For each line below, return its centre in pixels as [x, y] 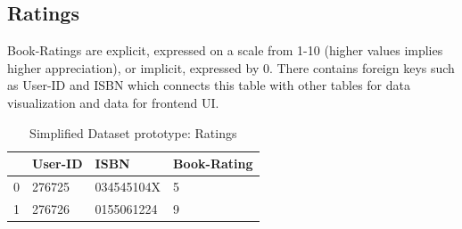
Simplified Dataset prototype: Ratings [133, 132]
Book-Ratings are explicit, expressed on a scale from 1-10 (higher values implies [225, 50]
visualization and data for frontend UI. [113, 102]
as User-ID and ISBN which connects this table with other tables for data [209, 85]
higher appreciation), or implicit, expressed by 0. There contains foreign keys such [231, 67]
